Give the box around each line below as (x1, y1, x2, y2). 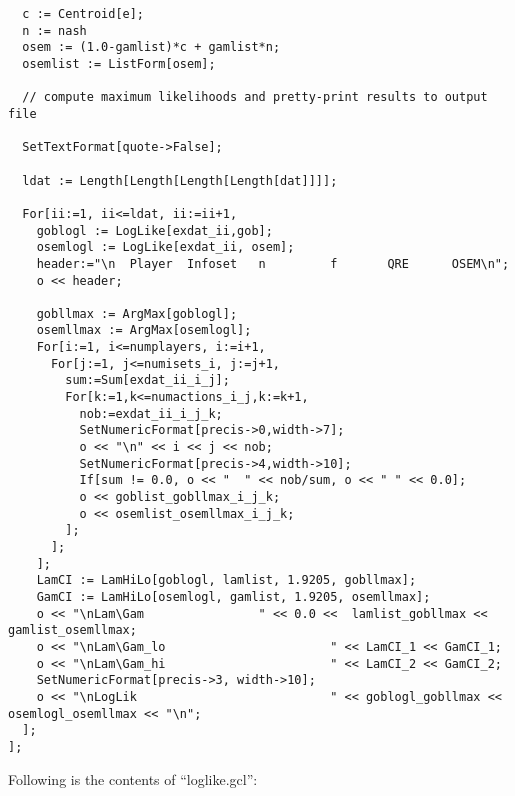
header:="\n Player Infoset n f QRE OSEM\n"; (36, 256, 510, 271)
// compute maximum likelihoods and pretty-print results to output (22, 90, 488, 105)
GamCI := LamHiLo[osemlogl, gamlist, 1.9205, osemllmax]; (36, 589, 431, 604)
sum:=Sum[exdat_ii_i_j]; (65, 373, 230, 388)
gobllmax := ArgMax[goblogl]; (36, 306, 238, 321)
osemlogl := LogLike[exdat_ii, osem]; (36, 240, 295, 255)
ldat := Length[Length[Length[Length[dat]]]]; (22, 173, 338, 188)
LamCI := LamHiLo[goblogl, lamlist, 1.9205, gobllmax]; (36, 573, 417, 588)
